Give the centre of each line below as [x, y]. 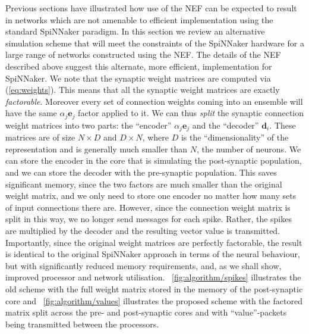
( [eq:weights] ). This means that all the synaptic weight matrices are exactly [143, 90]
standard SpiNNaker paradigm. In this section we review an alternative [135, 31]
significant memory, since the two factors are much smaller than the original [144, 184]
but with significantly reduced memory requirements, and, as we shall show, [144, 265]
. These [283, 125]
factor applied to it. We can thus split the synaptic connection [191, 113]
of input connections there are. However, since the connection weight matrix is [148, 207]
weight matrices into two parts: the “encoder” [89, 125]
